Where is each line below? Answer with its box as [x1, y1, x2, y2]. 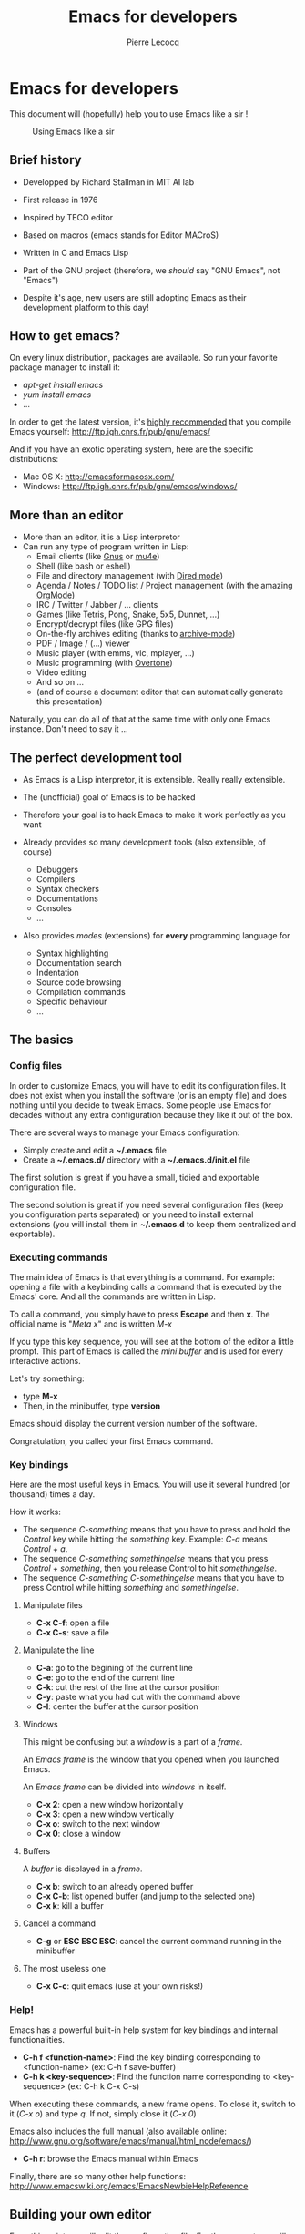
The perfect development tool [9, 750, 182, 765]
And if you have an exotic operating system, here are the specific [9, 444, 254, 455]
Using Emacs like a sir [32, 126, 115, 137]
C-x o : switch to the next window [36, 1819, 161, 1829]
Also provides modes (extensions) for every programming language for [22, 929, 290, 940]
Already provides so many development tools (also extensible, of [22, 836, 267, 847]
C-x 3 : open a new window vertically [36, 1809, 175, 1819]
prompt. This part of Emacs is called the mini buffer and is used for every [9, 1346, 284, 1357]
